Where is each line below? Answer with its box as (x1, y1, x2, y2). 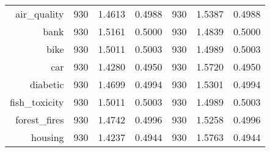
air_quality (15, 7, 64, 21)
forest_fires (15, 112, 64, 126)
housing (31, 130, 64, 144)
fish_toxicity (10, 95, 64, 109)
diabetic (29, 77, 64, 91)
